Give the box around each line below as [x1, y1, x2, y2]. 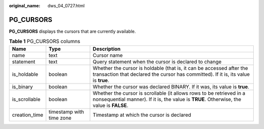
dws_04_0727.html [47, 3, 85, 8]
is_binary [12, 83, 33, 90]
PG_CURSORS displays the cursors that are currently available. [9, 28, 136, 34]
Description [92, 45, 121, 52]
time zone [48, 114, 72, 121]
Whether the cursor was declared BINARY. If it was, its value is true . [92, 83, 249, 90]
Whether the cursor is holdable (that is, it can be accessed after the [92, 64, 248, 71]
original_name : [9, 3, 41, 8]
